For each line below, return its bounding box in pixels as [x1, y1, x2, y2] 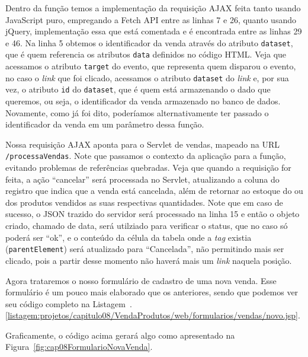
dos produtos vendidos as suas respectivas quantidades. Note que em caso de [5, 196, 283, 208]
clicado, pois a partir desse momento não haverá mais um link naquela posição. [5, 254, 292, 266]
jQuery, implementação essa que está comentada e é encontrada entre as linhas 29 [5, 25, 302, 37]
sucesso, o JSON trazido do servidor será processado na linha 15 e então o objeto [5, 208, 300, 220]
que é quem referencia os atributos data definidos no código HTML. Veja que [5, 48, 287, 60]
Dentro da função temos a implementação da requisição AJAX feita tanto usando [5, 2, 301, 14]
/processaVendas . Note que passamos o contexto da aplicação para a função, [5, 149, 286, 162]
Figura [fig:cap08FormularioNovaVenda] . [5, 340, 153, 353]
